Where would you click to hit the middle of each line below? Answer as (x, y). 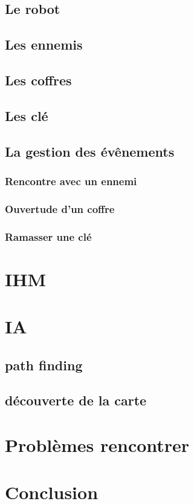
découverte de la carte (76, 400)
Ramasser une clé (48, 236)
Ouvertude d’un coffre (60, 208)
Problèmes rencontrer (97, 444)
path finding (44, 365)
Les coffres (38, 80)
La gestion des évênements (90, 151)
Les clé (27, 115)
